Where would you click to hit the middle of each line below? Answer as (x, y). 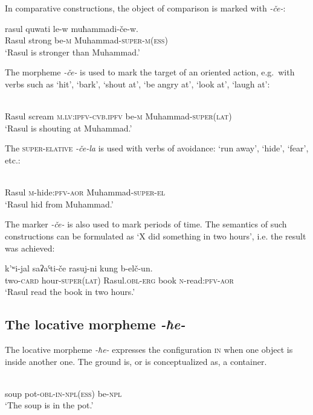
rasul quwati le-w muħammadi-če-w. (72, 28)
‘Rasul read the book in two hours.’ (70, 292)
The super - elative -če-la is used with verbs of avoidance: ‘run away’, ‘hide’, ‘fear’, (157, 148)
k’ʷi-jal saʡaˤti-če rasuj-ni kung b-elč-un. (79, 268)
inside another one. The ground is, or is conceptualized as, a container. (136, 361)
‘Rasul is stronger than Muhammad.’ (73, 52)
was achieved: (30, 248)
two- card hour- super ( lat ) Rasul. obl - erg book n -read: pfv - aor (119, 280)
